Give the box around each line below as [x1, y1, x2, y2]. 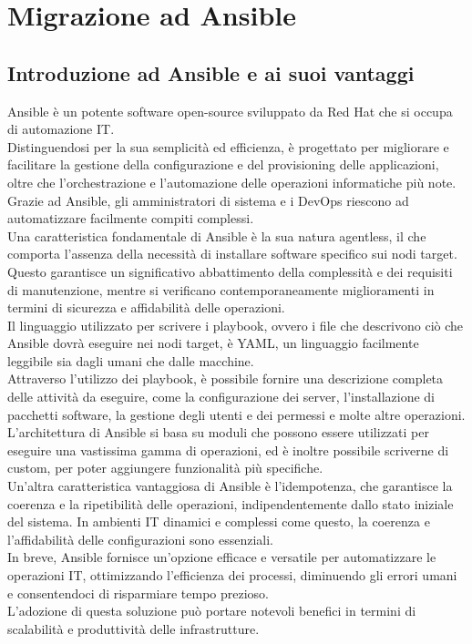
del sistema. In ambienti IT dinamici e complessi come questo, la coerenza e [7, 512, 430, 531]
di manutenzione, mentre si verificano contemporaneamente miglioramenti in [7, 280, 435, 299]
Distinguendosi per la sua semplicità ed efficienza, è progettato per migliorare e [7, 137, 449, 156]
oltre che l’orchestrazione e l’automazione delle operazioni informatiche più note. [7, 172, 457, 191]
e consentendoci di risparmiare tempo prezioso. [7, 583, 269, 602]
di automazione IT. [7, 119, 115, 138]
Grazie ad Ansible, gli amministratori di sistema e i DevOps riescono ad [7, 190, 409, 210]
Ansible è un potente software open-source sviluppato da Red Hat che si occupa [7, 101, 453, 120]
